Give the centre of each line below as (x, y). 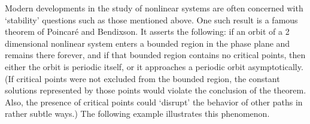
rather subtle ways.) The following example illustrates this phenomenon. (137, 114)
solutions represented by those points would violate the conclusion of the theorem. (156, 90)
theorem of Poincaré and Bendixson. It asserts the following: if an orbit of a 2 (147, 31)
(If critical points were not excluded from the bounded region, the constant (142, 78)
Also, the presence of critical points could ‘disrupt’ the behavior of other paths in (154, 102)
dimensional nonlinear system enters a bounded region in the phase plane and (148, 43)
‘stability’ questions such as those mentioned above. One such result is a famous (151, 19)
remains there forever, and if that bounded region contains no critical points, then (155, 55)
